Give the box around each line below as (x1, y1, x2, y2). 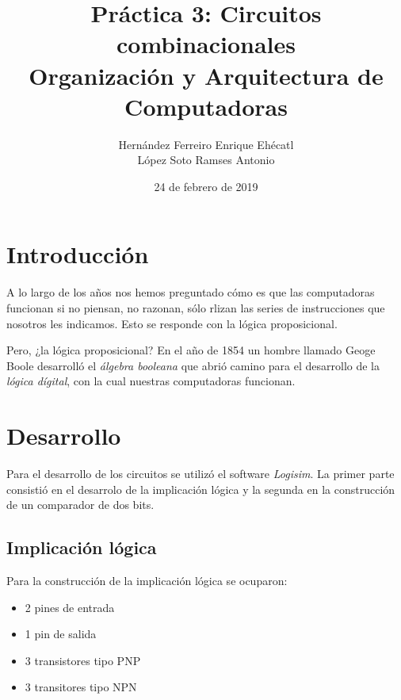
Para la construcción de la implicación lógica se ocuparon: (6, 572, 288, 589)
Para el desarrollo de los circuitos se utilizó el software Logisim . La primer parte (6, 465, 395, 482)
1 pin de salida (25, 625, 97, 642)
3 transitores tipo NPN (25, 679, 137, 695)
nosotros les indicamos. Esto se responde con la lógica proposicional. (6, 315, 338, 331)
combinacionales (116, 28, 296, 60)
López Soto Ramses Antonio (137, 151, 275, 168)
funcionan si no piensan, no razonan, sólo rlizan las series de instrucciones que (6, 300, 385, 316)
